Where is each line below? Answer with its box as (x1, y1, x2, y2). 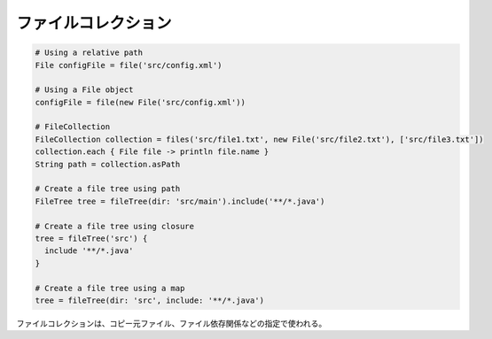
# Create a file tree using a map (35, 283, 185, 293)
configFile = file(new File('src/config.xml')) (35, 97, 246, 107)
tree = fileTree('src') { (35, 234, 148, 243)
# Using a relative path (35, 48, 144, 58)
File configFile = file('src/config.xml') (35, 60, 223, 70)
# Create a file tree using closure (35, 221, 195, 231)
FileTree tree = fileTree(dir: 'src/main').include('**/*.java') (35, 196, 325, 206)
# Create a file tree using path (35, 184, 181, 194)
